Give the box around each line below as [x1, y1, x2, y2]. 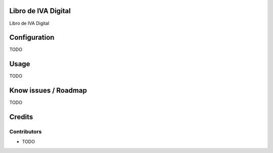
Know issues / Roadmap [9, 86, 87, 95]
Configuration [9, 33, 55, 42]
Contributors [9, 128, 42, 135]
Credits [9, 113, 33, 121]
